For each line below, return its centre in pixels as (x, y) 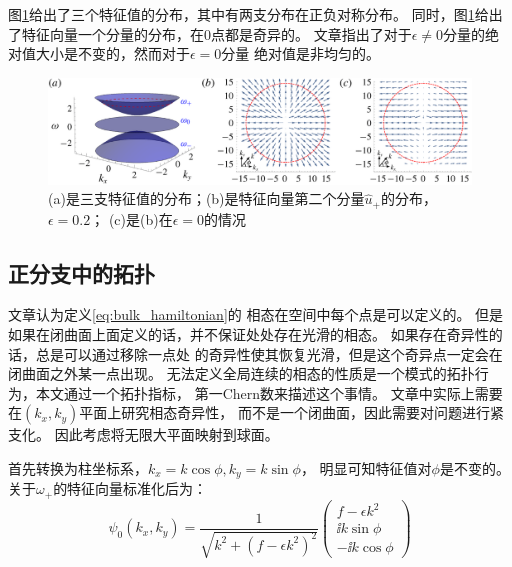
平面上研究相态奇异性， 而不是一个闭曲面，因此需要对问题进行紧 (291, 412)
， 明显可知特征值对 (366, 468)
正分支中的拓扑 (81, 272)
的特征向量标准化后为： (130, 488)
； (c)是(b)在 (131, 218)
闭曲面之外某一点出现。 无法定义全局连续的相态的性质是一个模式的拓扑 (241, 373)
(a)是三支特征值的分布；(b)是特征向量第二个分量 (206, 198)
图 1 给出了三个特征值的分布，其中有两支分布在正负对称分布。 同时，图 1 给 (248, 14)
